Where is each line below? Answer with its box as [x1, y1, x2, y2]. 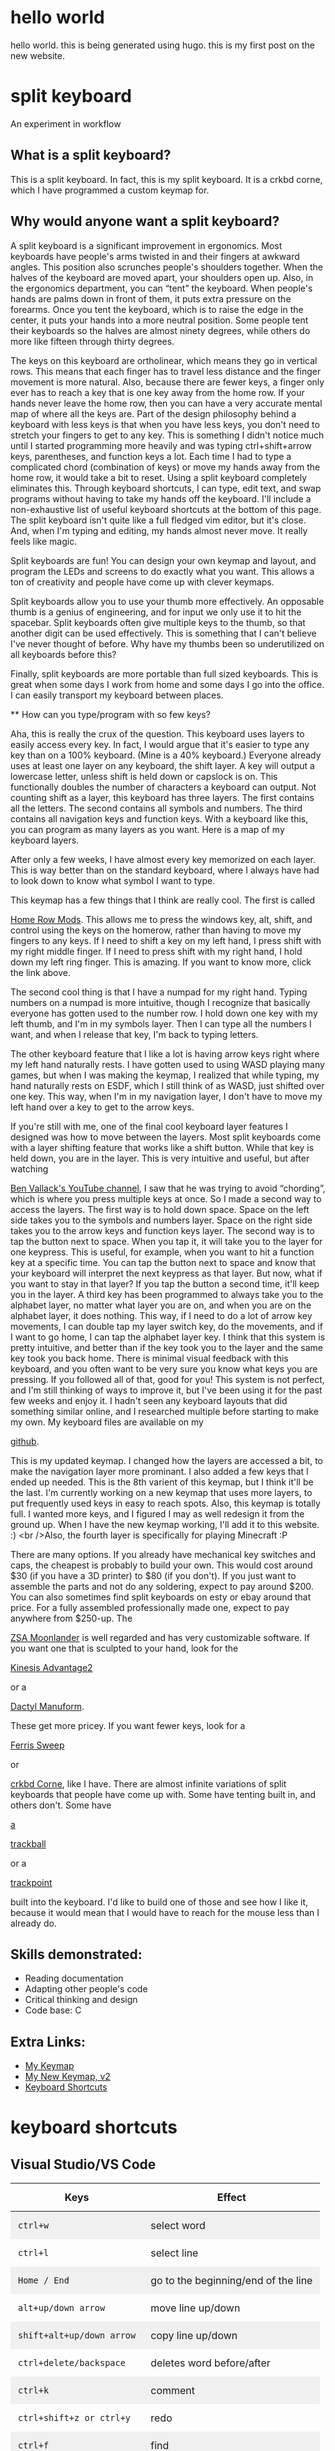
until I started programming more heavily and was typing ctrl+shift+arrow [10, 439, 312, 451]
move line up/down [150, 2301, 241, 2315]
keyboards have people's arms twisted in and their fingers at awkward [10, 250, 300, 262]
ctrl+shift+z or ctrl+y [18, 2412, 132, 2424]
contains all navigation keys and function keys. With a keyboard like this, [10, 812, 309, 825]
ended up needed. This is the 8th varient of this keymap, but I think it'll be [10, 1476, 314, 1488]
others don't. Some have [10, 1799, 112, 1811]
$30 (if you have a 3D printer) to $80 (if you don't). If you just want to [10, 1569, 297, 1581]
